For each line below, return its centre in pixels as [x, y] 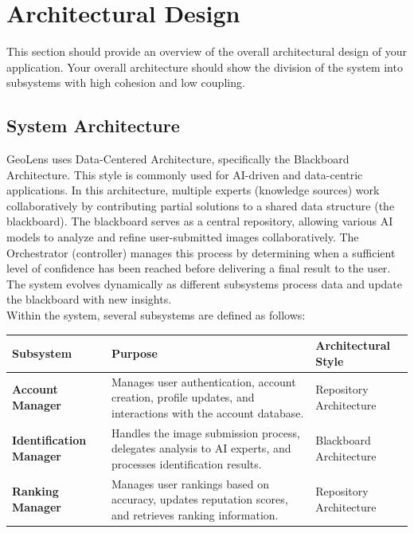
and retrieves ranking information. [195, 514]
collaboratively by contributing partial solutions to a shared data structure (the [201, 205]
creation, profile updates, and [183, 397]
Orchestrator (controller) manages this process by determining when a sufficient [201, 252]
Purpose [135, 353]
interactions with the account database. [208, 412]
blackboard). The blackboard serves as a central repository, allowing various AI [200, 221]
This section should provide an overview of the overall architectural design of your [207, 51]
